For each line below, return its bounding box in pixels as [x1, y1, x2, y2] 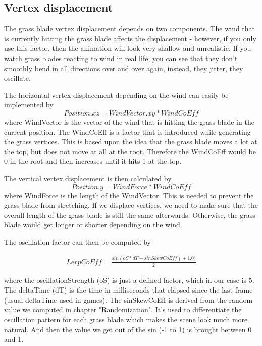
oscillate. [4, 73, 31, 83]
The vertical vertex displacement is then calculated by [4, 172, 172, 183]
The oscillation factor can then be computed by [4, 236, 151, 247]
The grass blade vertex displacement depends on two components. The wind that [4, 23, 255, 34]
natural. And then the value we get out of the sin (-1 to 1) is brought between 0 [4, 324, 252, 334]
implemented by [4, 99, 54, 110]
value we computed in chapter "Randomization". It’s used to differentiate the [4, 304, 242, 315]
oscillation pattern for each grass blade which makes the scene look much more [4, 314, 248, 325]
